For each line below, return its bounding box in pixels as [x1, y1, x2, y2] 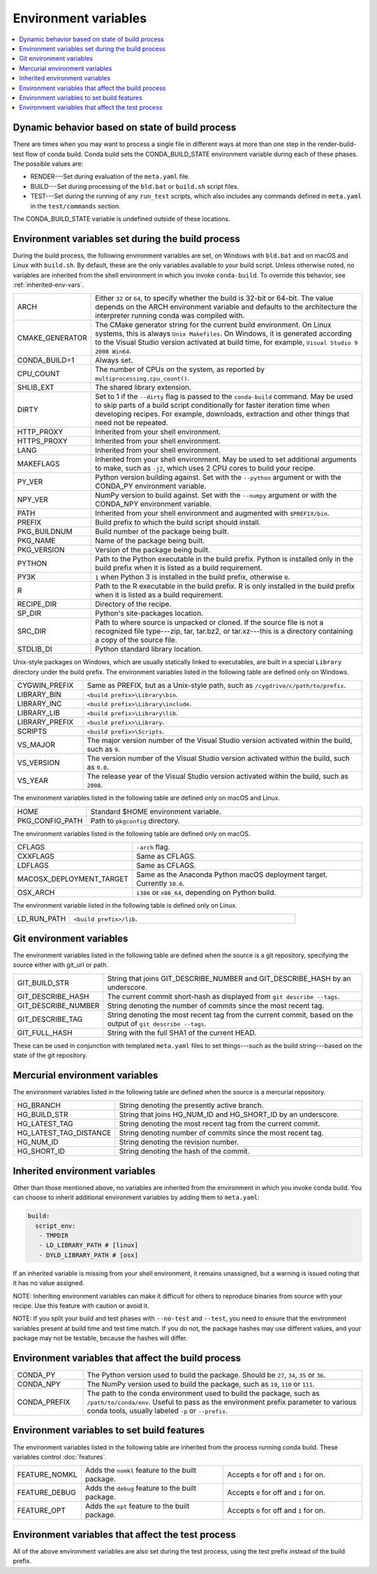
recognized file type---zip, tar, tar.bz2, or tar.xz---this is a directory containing [95, 627, 353, 636]
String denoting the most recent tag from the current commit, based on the [107, 1010, 354, 1019]
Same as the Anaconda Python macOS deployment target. [136, 869, 328, 879]
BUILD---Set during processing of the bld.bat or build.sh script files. [30, 182, 239, 190]
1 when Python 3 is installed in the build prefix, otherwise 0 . [95, 572, 290, 582]
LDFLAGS [17, 860, 49, 870]
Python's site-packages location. [95, 608, 204, 618]
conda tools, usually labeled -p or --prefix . [87, 1406, 228, 1416]
